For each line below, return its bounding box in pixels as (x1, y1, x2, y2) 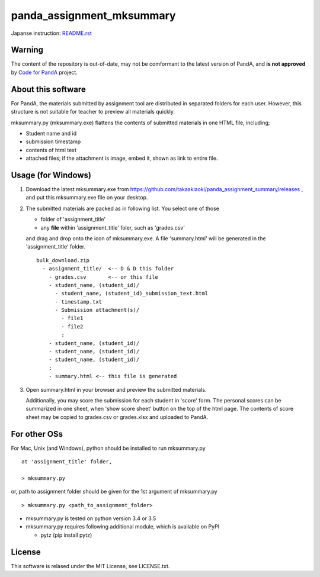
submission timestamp (25, 138, 81, 145)
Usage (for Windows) (11, 170, 92, 180)
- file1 (61, 315, 84, 322)
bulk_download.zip (36, 257, 90, 263)
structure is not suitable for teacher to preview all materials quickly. (11, 108, 175, 115)
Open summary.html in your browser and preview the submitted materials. (25, 386, 207, 393)
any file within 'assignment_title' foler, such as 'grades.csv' (40, 224, 185, 231)
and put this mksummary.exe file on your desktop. (25, 194, 148, 201)
